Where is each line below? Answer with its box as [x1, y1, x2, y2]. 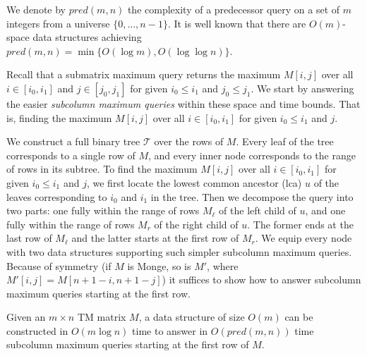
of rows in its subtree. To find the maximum [6, 161, 198, 176]
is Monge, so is [127, 258, 191, 273]
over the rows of [154, 134, 224, 149]
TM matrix [77, 309, 126, 324]
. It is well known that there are [167, 16, 306, 30]
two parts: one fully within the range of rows [6, 203, 200, 218]
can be [284, 309, 313, 324]
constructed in [6, 323, 68, 338]
